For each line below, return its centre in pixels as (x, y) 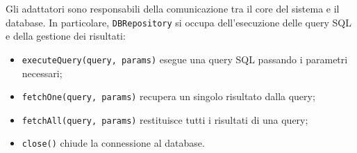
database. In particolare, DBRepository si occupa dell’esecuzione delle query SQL (178, 22)
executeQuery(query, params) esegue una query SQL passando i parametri (185, 59)
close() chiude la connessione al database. (113, 143)
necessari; (42, 73)
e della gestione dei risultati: (66, 36)
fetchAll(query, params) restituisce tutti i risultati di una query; (165, 119)
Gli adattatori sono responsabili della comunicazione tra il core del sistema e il (173, 8)
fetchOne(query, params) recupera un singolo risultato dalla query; (168, 96)
